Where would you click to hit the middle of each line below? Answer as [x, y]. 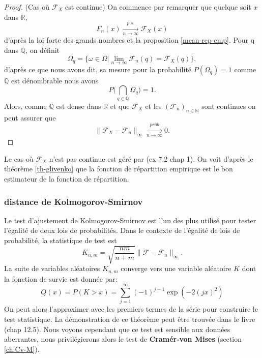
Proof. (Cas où [27, 7]
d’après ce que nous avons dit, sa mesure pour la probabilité [98, 69]
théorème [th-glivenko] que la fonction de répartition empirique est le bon [119, 169]
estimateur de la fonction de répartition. [67, 179]
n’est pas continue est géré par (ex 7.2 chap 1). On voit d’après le [151, 158]
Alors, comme [25, 106]
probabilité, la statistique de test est [61, 240]
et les [153, 106]
